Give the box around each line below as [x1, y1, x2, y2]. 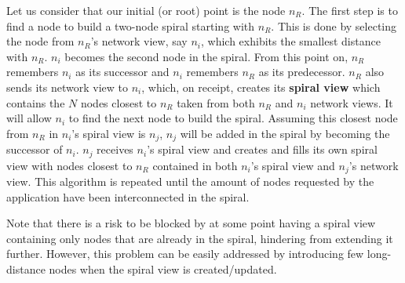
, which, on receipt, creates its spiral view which [141, 78, 381, 95]
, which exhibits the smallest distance [200, 33, 381, 49]
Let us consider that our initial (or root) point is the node [6, 2, 286, 18]
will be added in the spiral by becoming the [180, 125, 390, 141]
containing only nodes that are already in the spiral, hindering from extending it [6, 230, 393, 246]
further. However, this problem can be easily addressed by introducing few [6, 245, 364, 262]
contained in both [152, 157, 238, 173]
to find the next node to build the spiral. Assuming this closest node [68, 110, 398, 126]
